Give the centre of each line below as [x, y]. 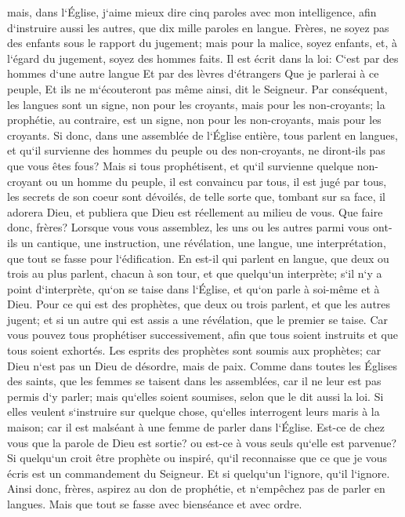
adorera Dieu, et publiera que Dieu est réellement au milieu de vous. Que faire [195, 211]
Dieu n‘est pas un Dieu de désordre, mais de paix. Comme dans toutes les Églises [202, 365]
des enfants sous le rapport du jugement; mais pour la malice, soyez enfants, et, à [202, 43]
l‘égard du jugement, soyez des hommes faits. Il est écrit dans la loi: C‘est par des [203, 58]
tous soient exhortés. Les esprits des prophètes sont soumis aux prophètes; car [194, 350]
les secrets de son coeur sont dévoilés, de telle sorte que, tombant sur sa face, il [196, 197]
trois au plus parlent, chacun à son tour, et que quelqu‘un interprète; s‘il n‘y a [195, 273]
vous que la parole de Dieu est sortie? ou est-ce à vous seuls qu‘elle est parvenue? [202, 442]
